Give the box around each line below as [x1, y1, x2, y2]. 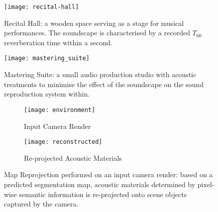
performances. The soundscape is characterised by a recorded [4, 27, 190, 38]
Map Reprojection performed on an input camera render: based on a [4, 169, 213, 180]
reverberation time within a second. [4, 37, 112, 47]
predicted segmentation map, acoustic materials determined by [4, 179, 196, 189]
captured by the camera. [4, 199, 79, 209]
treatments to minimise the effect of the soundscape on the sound [4, 79, 204, 89]
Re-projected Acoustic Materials [24, 152, 122, 163]
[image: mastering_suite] [4, 55, 90, 62]
